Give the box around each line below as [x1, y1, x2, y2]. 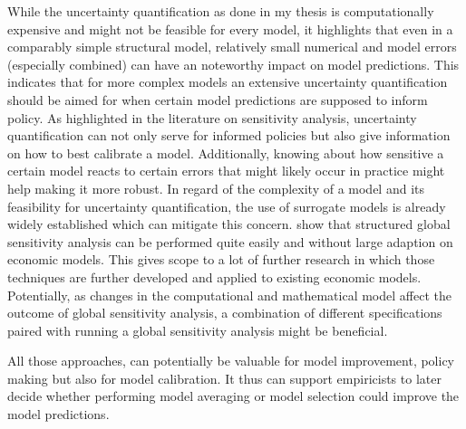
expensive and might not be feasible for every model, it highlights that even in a [7, 19, 453, 38]
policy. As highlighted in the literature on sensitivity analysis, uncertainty [7, 108, 417, 127]
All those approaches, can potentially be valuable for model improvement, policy [7, 351, 455, 370]
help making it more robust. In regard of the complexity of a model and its [7, 178, 424, 197]
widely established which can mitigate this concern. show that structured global [7, 214, 451, 234]
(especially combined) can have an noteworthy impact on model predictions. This [7, 54, 460, 73]
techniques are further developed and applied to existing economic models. [7, 267, 422, 286]
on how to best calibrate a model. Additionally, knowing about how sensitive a [7, 143, 444, 162]
